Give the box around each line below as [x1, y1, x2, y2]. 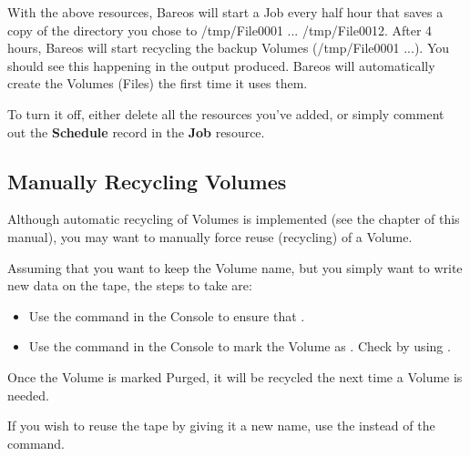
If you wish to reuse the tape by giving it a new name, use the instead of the [7, 416, 435, 435]
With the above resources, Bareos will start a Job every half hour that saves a [7, 3, 444, 21]
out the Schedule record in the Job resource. [7, 122, 265, 141]
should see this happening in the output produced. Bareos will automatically [7, 56, 435, 75]
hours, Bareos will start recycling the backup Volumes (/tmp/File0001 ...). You [7, 38, 450, 57]
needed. [7, 385, 49, 404]
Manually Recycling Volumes [7, 167, 287, 195]
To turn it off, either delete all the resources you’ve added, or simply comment [7, 104, 444, 123]
